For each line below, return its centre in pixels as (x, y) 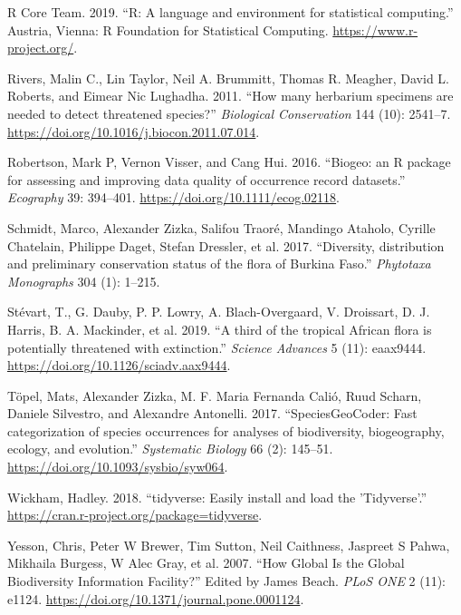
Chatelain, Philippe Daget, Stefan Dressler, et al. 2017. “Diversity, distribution (226, 245)
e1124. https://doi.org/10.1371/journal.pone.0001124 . (156, 598)
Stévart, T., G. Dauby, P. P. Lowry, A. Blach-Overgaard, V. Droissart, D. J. (219, 312)
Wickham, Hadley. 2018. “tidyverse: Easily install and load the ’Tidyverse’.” (217, 497)
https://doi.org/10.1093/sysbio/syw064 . (118, 467)
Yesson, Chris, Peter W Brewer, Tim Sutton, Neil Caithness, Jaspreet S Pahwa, (229, 545)
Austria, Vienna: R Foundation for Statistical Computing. (168, 29)
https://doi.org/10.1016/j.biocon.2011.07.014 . (134, 131)
